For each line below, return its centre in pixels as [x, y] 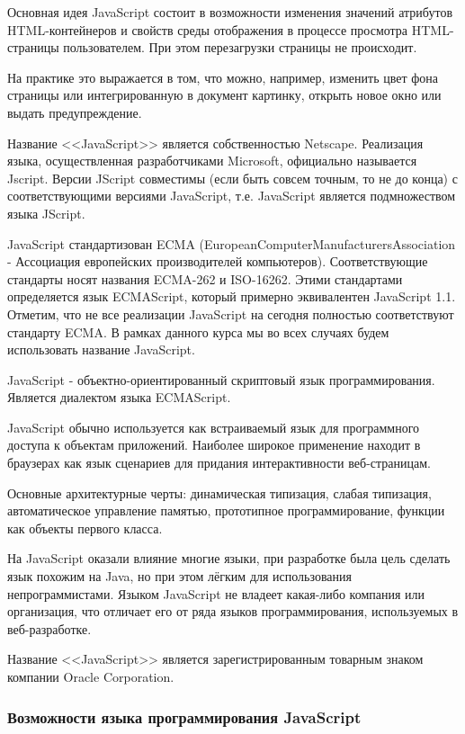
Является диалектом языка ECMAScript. [119, 397]
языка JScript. [46, 213]
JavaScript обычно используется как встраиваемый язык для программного [214, 427]
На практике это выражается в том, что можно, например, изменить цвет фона [223, 77]
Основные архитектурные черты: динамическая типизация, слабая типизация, [219, 492]
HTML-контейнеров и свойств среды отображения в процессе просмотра [208, 29]
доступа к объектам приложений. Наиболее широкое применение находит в [214, 445]
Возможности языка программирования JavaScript [184, 716]
